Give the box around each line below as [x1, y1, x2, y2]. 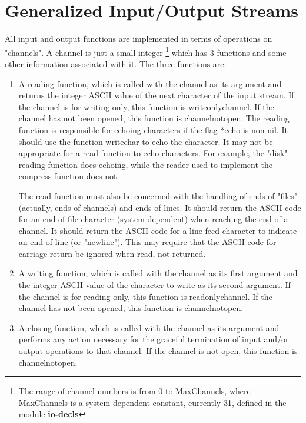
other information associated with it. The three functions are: [5, 57, 227, 70]
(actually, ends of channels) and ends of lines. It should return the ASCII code [18, 201, 301, 213]
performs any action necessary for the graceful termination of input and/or [18, 333, 289, 345]
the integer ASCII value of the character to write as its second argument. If [18, 279, 291, 291]
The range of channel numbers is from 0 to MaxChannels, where [18, 385, 251, 397]
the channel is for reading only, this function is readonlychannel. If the [18, 290, 272, 302]
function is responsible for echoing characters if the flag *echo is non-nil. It [18, 123, 288, 136]
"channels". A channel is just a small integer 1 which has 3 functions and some [5, 44, 287, 58]
